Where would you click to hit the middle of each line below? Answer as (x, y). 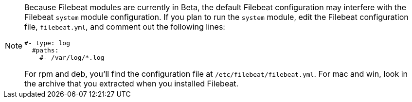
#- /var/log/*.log (72, 58)
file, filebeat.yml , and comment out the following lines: (125, 27)
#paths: (45, 50)
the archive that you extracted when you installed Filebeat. (132, 84)
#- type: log (47, 43)
